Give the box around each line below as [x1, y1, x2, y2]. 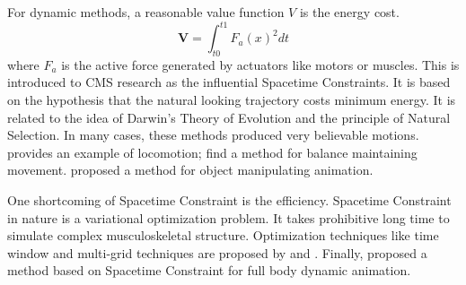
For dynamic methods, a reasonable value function [7, 3, 285, 21]
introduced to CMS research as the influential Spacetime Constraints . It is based [7, 73, 451, 91]
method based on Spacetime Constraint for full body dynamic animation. [7, 261, 411, 280]
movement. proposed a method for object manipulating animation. [7, 160, 374, 179]
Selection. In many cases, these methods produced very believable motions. [7, 125, 419, 144]
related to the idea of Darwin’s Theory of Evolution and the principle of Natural [7, 108, 451, 126]
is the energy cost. [299, 3, 400, 21]
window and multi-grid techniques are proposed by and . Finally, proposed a [7, 243, 427, 262]
